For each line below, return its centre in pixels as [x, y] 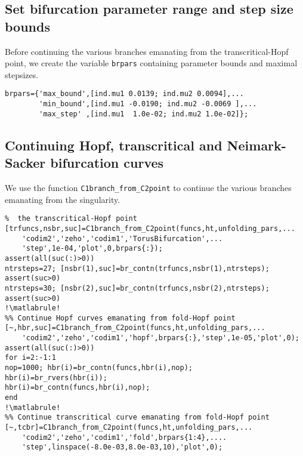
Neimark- [256, 145]
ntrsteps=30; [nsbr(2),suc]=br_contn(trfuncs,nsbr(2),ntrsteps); [137, 288]
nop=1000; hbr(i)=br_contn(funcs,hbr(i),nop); [99, 368]
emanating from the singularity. [63, 199]
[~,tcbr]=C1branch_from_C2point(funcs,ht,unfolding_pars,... [129, 428]
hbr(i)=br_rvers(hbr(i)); [56, 378]
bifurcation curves [107, 163]
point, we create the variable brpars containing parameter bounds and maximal [151, 63]
